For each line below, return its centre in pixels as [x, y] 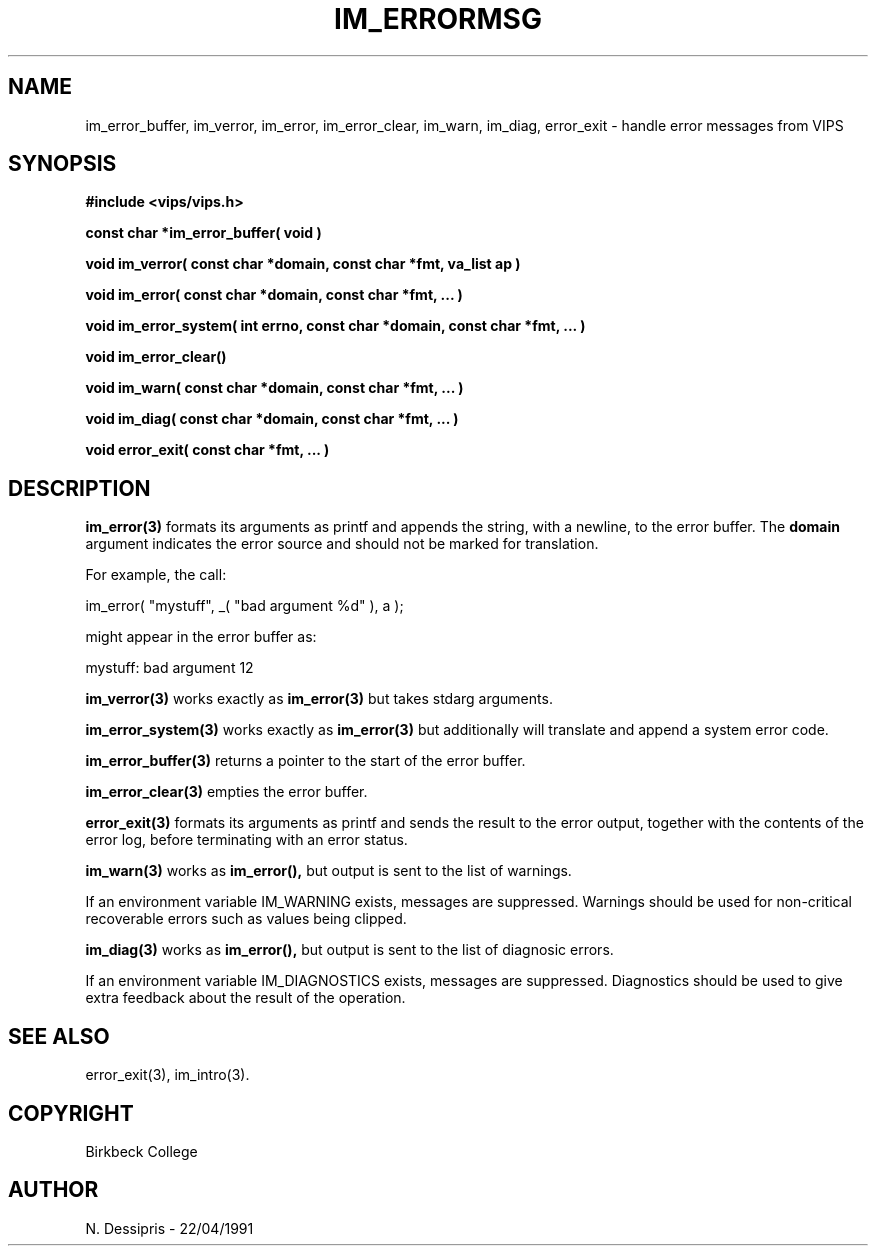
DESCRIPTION [79, 488]
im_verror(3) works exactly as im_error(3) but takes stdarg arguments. [319, 699]
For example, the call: [156, 575]
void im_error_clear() [156, 357]
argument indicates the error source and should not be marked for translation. [342, 544]
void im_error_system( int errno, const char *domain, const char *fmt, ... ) [335, 326]
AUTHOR [53, 1190]
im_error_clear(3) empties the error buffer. [226, 792]
